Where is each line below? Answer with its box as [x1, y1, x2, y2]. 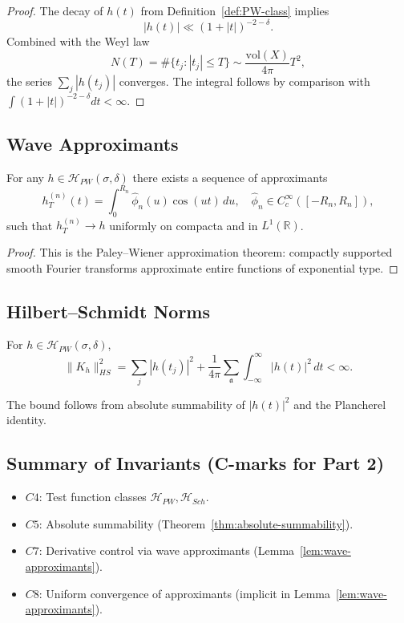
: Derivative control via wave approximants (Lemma [38, 542, 295, 559]
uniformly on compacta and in [109, 216, 258, 233]
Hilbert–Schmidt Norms [6, 298, 211, 323]
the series [6, 72, 52, 89]
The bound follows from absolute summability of [6, 395, 245, 412]
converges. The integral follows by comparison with [119, 72, 370, 89]
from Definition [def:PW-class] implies [140, 2, 329, 18]
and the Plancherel [293, 395, 386, 412]
